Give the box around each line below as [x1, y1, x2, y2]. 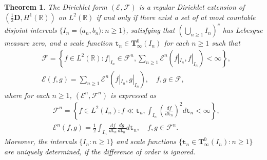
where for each [4, 89, 50, 100]
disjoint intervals [4, 25, 57, 35]
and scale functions [116, 136, 177, 147]
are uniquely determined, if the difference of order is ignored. [4, 146, 196, 156]
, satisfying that [126, 25, 175, 35]
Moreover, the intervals [4, 136, 77, 147]
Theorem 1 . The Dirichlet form [4, 2, 107, 12]
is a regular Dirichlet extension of [139, 2, 245, 12]
